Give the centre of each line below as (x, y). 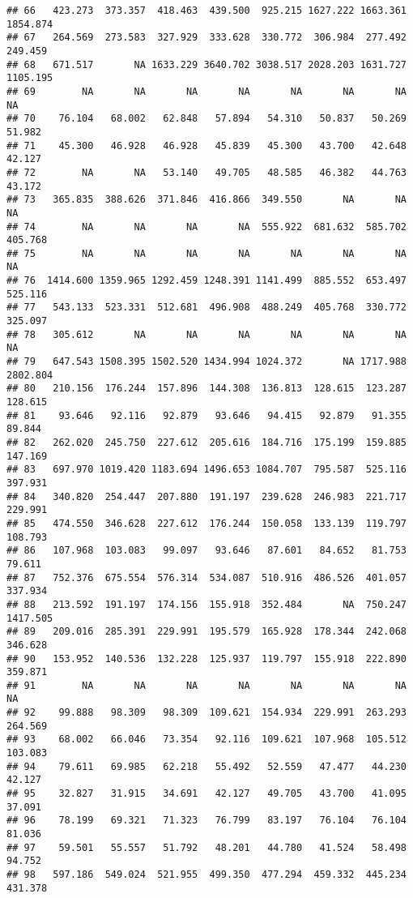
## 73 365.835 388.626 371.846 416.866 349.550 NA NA (206, 200)
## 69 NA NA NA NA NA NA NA (206, 91)
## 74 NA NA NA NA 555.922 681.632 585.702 (206, 227)
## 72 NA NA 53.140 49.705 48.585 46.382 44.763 (206, 172)
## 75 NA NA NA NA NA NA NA (206, 253)
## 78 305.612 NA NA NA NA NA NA (206, 334)
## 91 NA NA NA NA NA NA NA (206, 685)
